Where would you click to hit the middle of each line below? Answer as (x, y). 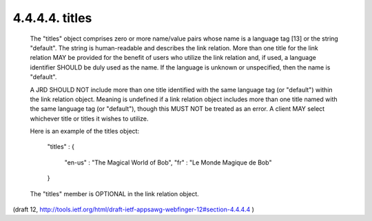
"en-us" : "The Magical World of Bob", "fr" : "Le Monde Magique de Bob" (168, 162)
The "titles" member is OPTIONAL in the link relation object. (114, 193)
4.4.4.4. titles (52, 18)
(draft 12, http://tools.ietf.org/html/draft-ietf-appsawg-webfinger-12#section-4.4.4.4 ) (134, 209)
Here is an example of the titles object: (85, 131)
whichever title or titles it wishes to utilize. (89, 118)
